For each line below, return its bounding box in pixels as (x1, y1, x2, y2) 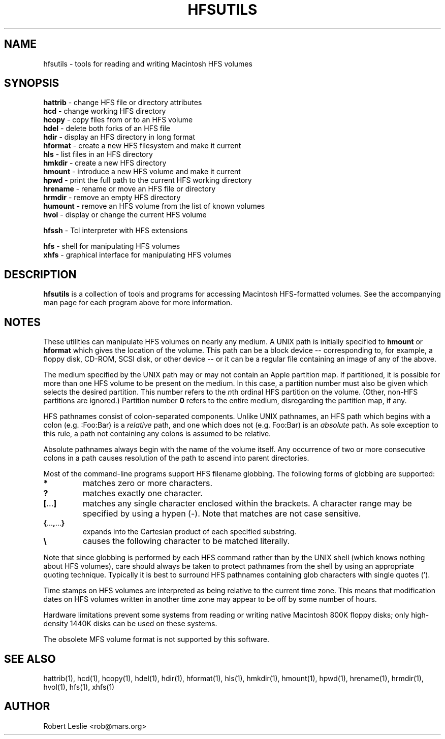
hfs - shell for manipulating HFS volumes (43, 242, 180, 251)
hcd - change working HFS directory (43, 107, 166, 116)
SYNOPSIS (4, 77, 59, 90)
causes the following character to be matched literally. (82, 536, 290, 547)
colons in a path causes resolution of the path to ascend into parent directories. (43, 454, 309, 463)
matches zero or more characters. (82, 478, 213, 489)
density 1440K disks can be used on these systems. (43, 619, 217, 628)
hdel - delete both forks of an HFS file (43, 124, 170, 133)
